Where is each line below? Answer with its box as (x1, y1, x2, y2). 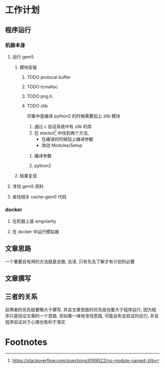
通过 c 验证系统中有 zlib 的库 (34, 123, 92, 129)
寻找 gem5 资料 (12, 183, 44, 189)
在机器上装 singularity (12, 218, 56, 224)
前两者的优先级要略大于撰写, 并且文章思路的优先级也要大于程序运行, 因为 (5, 306, 152, 312)
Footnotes (5, 336, 48, 348)
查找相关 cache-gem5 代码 (12, 193, 67, 200)
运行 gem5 (12, 54, 34, 60)
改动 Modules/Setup (41, 142, 82, 148)
